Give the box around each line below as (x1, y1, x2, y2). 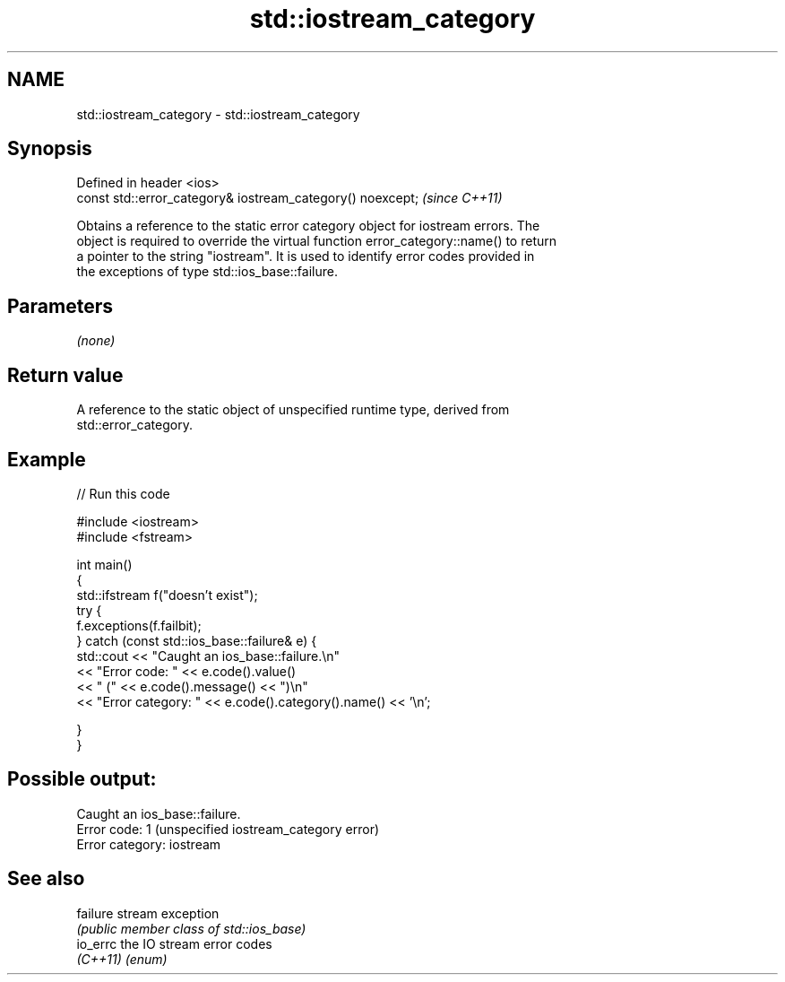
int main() (76, 556, 133, 572)
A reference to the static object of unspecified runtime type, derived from (76, 402, 510, 418)
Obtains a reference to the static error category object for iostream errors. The (76, 218, 540, 234)
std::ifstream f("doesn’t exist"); (76, 587, 258, 603)
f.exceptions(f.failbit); (76, 617, 202, 633)
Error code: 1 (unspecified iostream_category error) (76, 821, 380, 837)
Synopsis (7, 137, 92, 161)
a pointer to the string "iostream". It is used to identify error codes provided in (76, 248, 535, 265)
